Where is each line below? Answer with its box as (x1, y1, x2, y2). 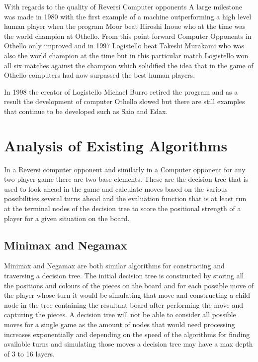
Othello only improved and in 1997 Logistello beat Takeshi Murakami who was (4, 40, 245, 51)
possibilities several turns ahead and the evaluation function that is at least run (4, 193, 247, 204)
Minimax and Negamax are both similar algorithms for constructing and (4, 260, 225, 271)
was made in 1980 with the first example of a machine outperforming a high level (4, 11, 252, 21)
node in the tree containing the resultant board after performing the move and (4, 299, 244, 310)
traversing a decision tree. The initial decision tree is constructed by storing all (4, 270, 244, 281)
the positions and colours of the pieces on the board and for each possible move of (4, 280, 254, 290)
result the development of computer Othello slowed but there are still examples (4, 96, 245, 107)
